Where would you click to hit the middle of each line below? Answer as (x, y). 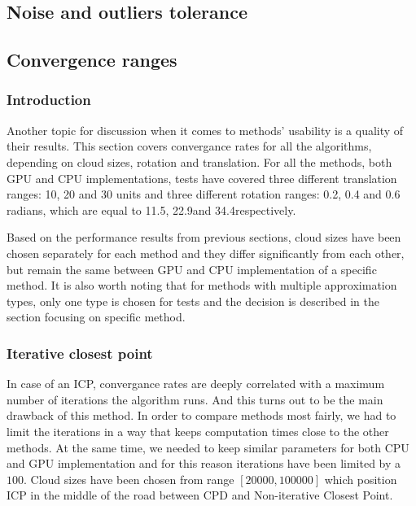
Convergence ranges (92, 60)
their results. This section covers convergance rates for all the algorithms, (189, 146)
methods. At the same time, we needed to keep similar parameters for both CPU (208, 447)
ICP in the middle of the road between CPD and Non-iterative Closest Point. (200, 495)
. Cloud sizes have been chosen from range (129, 479)
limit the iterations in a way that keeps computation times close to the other (198, 431)
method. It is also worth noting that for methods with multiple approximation (202, 285)
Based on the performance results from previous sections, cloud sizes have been (204, 237)
